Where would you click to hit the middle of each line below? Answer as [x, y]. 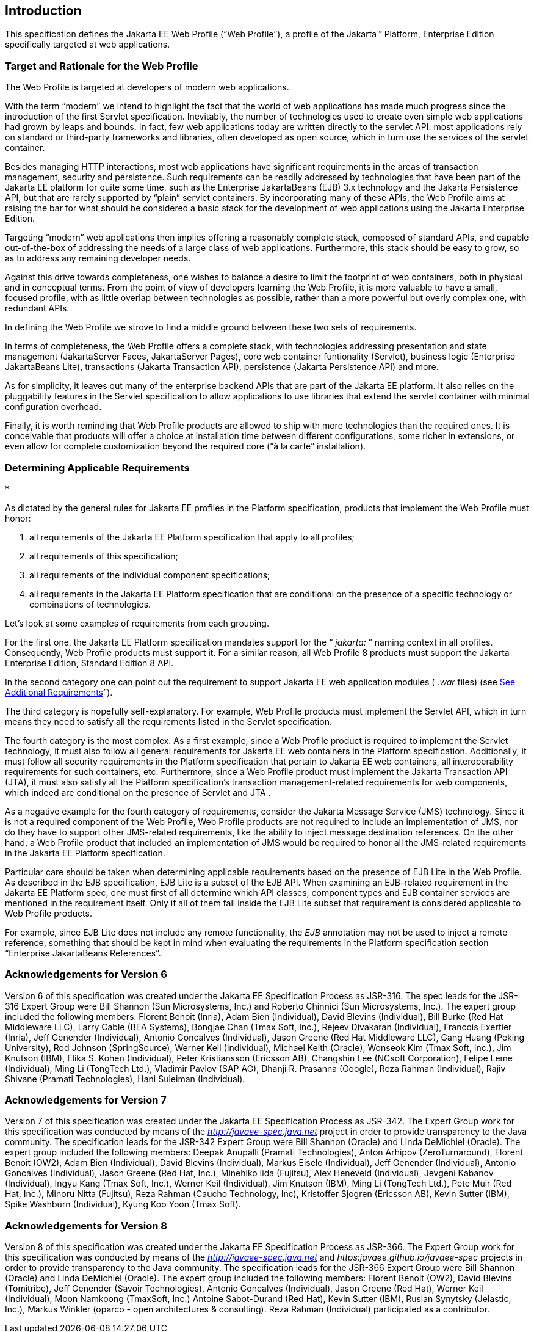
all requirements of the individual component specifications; [150, 575]
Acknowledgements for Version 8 [86, 1225]
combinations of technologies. [90, 604]
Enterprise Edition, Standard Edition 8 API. [89, 663]
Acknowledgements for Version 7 [86, 1100]
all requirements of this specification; [104, 556]
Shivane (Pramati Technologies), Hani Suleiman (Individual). [125, 1079]
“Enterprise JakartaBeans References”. [83, 953]
